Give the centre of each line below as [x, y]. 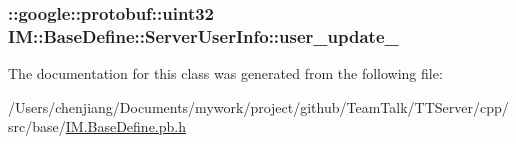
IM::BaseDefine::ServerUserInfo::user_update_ [203, 35]
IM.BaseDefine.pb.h [126, 126]
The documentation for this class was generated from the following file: [225, 73]
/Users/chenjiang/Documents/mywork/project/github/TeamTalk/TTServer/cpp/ [258, 106]
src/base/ [37, 126]
